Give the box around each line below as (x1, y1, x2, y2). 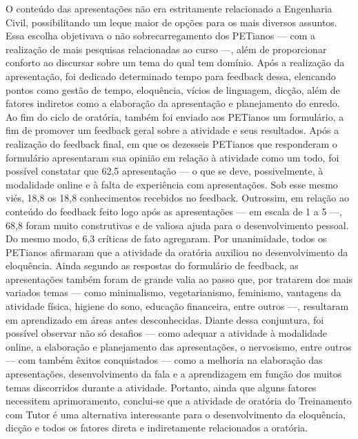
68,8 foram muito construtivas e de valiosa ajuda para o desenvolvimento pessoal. (6, 217, 349, 232)
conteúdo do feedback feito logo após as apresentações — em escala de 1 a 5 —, (6, 204, 342, 218)
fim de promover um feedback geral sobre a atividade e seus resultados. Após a (6, 123, 339, 137)
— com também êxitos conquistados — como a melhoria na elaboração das (6, 353, 323, 367)
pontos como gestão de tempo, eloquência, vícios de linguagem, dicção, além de (6, 82, 340, 97)
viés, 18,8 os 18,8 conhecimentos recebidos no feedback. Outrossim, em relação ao (6, 191, 349, 205)
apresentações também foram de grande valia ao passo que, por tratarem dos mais (6, 271, 353, 286)
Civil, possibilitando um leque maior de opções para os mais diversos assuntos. (6, 14, 337, 29)
